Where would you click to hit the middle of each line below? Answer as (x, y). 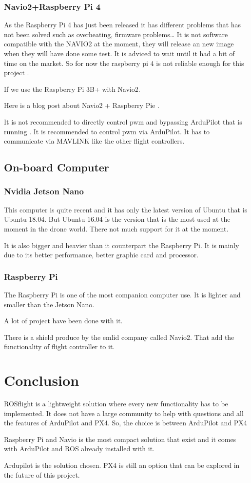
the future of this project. (42, 474)
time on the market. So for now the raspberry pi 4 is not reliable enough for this (124, 63)
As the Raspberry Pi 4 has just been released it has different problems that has (123, 25)
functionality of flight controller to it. (59, 346)
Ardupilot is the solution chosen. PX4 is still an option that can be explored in (122, 465)
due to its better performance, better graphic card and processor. (101, 255)
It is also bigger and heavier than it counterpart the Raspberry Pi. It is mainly (122, 245)
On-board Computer (57, 167)
